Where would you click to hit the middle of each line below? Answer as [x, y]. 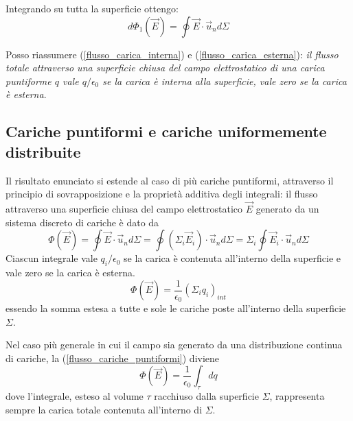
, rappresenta [297, 396]
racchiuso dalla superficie [206, 396]
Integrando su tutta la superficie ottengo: [92, 8]
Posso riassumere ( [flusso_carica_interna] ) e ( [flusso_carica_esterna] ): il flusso [172, 54]
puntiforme [29, 81]
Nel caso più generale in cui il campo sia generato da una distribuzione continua [174, 345]
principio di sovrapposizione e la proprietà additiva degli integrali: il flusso [162, 194]
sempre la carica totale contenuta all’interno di [104, 409]
